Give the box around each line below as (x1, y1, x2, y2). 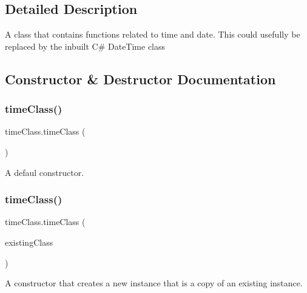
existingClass (5, 235, 53, 248)
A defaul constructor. (5, 166, 84, 178)
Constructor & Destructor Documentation (5, 69, 276, 88)
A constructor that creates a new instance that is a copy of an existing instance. (5, 277, 303, 289)
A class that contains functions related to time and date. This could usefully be (5, 28, 300, 41)
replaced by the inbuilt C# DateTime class (5, 39, 166, 52)
